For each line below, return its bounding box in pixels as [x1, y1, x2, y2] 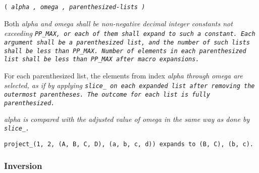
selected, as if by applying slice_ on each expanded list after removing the [4, 80, 255, 91]
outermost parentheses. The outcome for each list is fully [4, 91, 211, 99]
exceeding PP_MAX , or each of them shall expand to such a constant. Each [4, 28, 255, 38]
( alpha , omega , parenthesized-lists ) [4, 4, 145, 11]
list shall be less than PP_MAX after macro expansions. [4, 56, 199, 63]
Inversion [4, 159, 42, 172]
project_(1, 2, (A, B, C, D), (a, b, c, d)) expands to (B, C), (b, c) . [4, 140, 253, 148]
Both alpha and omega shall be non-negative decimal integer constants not [4, 18, 233, 28]
